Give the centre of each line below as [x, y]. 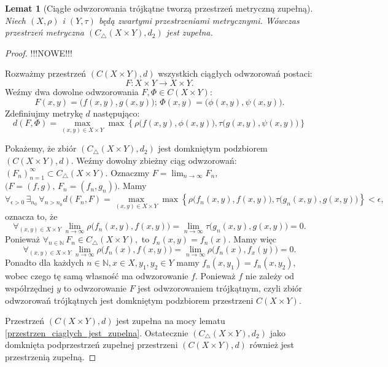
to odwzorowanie [95, 288]
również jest [272, 345]
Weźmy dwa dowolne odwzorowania [72, 91]
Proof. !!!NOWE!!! [39, 52]
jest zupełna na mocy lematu [171, 321]
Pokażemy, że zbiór [41, 148]
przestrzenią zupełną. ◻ [51, 356]
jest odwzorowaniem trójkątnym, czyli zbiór [220, 288]
